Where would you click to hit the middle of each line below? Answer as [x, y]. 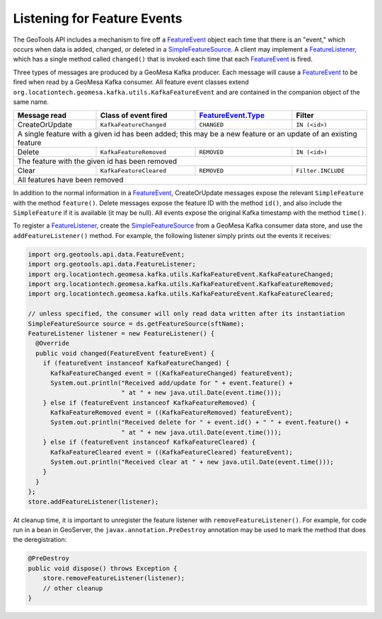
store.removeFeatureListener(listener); [114, 578]
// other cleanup [73, 588]
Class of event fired [134, 115]
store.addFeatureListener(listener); [93, 501]
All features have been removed [70, 180]
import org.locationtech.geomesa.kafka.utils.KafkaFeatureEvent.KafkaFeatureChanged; [181, 274]
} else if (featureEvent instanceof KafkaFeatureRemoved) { [149, 402]
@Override [53, 343]
